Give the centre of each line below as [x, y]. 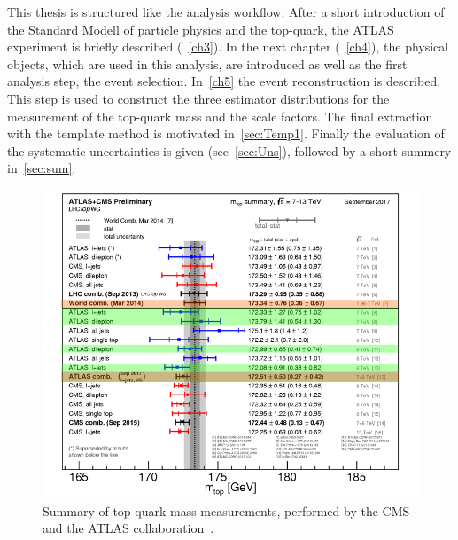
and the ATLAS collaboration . [128, 528]
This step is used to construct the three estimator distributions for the [198, 98]
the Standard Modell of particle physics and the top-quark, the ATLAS [201, 29]
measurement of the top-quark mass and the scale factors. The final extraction [220, 116]
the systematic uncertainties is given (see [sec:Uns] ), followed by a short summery [229, 150]
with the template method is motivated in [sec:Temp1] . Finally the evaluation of [226, 133]
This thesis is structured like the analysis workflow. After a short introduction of [226, 12]
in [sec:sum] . [42, 168]
